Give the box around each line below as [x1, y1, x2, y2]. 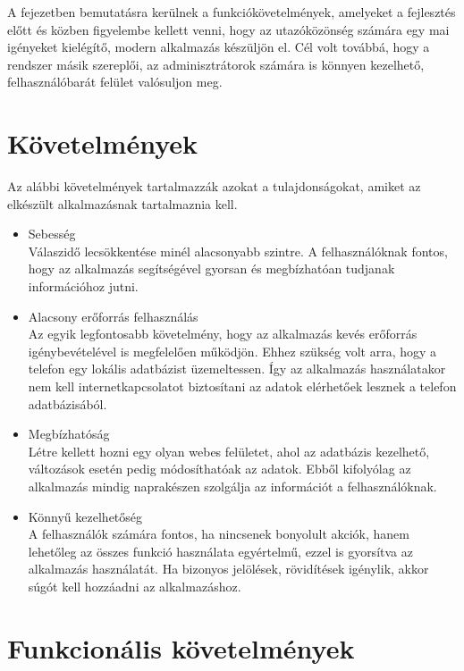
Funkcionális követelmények [7, 629, 355, 666]
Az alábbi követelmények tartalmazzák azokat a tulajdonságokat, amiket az [7, 177, 421, 196]
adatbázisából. [28, 394, 107, 413]
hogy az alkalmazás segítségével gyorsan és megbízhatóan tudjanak [28, 259, 395, 278]
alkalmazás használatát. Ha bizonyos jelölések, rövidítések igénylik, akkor [28, 559, 429, 578]
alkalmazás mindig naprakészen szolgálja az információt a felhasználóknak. [28, 477, 437, 495]
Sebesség [28, 224, 76, 243]
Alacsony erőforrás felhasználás [28, 306, 198, 325]
